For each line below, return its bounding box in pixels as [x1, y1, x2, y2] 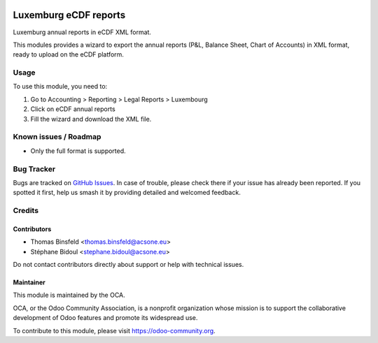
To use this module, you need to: [13, 82, 108, 91]
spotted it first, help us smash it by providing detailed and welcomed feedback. [13, 189, 241, 197]
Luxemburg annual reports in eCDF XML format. [13, 28, 152, 36]
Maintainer [13, 278, 45, 286]
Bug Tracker [13, 164, 56, 174]
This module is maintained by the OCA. [13, 291, 125, 300]
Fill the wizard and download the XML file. [30, 115, 152, 123]
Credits [13, 206, 38, 216]
